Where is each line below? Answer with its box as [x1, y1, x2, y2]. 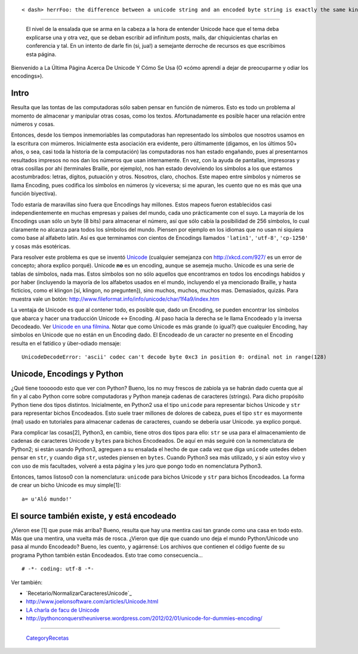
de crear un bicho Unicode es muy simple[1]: [11, 482, 122, 489]
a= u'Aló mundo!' [21, 495, 72, 502]
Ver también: [11, 579, 43, 586]
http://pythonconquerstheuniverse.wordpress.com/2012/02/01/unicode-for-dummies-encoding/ [26, 615, 263, 622]
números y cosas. [11, 121, 55, 128]
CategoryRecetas [26, 634, 69, 641]
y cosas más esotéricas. [11, 242, 71, 250]
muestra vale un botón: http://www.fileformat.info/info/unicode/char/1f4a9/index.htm [11, 295, 220, 303]
